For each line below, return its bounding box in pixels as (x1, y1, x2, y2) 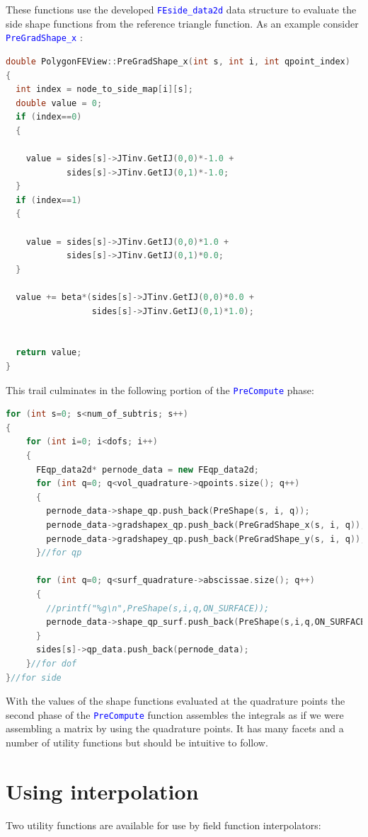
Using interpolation (6, 776, 199, 805)
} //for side (6, 672, 62, 683)
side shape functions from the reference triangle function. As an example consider (6, 16, 359, 30)
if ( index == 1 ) (16, 195, 82, 205)
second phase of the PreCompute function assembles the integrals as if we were (6, 707, 344, 722)
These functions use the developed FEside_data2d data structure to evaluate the (6, 2, 357, 16)
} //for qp (35, 548, 82, 558)
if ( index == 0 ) (16, 112, 82, 122)
